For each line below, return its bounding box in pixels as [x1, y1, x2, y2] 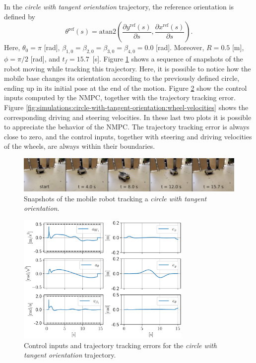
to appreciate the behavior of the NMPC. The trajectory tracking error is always [4, 121, 250, 132]
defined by [4, 11, 36, 21]
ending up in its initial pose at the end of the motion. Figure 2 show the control [4, 82, 247, 93]
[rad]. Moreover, [156, 42, 204, 53]
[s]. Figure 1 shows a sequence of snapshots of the [92, 53, 243, 63]
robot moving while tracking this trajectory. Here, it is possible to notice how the [4, 63, 251, 73]
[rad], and [30, 53, 60, 63]
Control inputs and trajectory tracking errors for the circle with [24, 340, 217, 350]
